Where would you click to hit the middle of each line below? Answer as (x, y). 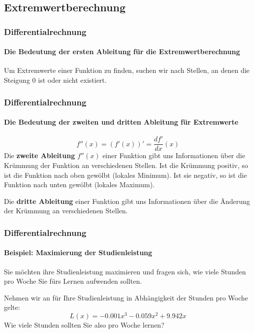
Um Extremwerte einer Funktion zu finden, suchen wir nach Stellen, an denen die (127, 70)
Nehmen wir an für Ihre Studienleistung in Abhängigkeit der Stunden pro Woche (126, 297)
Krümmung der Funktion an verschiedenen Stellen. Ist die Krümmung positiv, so (126, 165)
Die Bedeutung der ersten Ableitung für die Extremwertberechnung (122, 51)
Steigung (17, 80)
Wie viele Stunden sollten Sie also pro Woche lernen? (84, 324)
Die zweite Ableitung (40, 155)
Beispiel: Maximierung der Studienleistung (78, 252)
